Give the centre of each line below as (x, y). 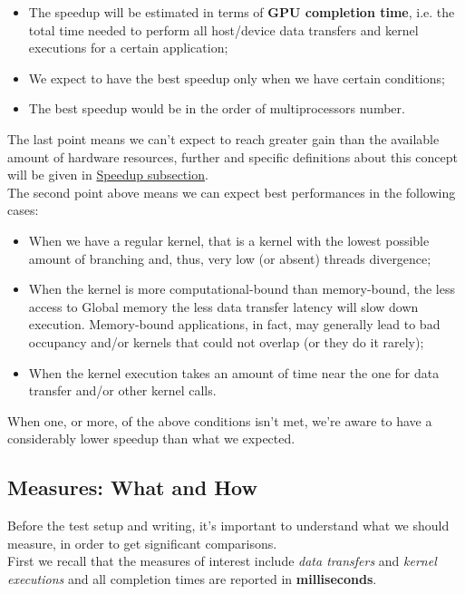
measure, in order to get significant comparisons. (142, 543)
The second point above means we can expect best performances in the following (232, 192)
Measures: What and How (132, 487)
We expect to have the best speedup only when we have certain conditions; (237, 78)
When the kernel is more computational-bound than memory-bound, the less (242, 289)
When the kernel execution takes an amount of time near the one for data (234, 372)
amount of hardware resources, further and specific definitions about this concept (232, 156)
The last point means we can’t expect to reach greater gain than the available (223, 138)
